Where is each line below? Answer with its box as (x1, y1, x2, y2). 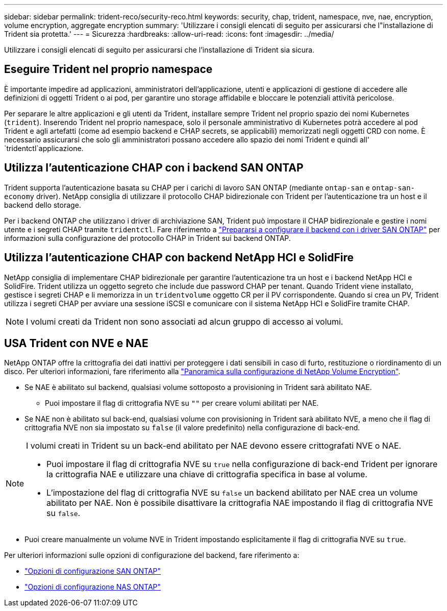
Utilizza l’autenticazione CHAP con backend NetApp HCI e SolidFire (4, 251, 354, 264)
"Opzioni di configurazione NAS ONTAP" (24, 582, 161, 592)
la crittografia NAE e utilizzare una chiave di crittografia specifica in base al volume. (46, 469, 367, 480)
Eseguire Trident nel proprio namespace (4, 63, 213, 76)
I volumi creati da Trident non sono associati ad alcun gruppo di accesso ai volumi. (26, 316, 343, 327)
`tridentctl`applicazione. (4, 143, 84, 153)
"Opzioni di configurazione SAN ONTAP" (24, 567, 161, 576)
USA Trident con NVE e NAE (4, 336, 148, 350)
